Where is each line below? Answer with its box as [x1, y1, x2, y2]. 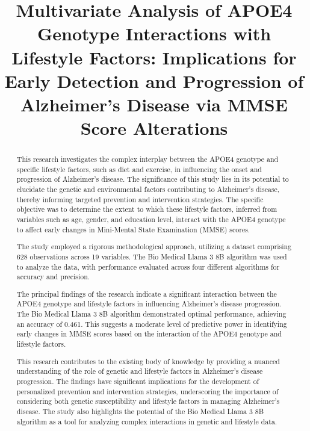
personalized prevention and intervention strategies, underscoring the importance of [16, 386, 279, 396]
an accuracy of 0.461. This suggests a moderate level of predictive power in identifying [16, 318, 287, 329]
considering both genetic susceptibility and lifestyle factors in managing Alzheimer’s [16, 396, 280, 406]
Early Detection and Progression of [4, 68, 304, 93]
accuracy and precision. [16, 271, 90, 282]
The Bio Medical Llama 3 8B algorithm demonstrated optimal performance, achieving [16, 309, 287, 319]
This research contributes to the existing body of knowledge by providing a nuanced [16, 356, 280, 366]
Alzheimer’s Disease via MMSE [20, 91, 288, 116]
